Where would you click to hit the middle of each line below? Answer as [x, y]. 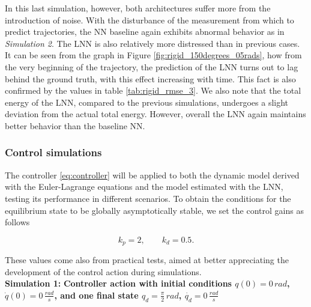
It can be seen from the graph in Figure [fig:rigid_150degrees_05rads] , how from [153, 55]
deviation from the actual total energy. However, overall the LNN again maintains [155, 114]
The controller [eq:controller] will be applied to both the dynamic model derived [152, 175]
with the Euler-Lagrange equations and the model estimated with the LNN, [144, 187]
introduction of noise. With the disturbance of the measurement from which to [149, 20]
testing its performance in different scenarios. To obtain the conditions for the [148, 198]
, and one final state [96, 295]
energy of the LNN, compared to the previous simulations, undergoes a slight [147, 102]
